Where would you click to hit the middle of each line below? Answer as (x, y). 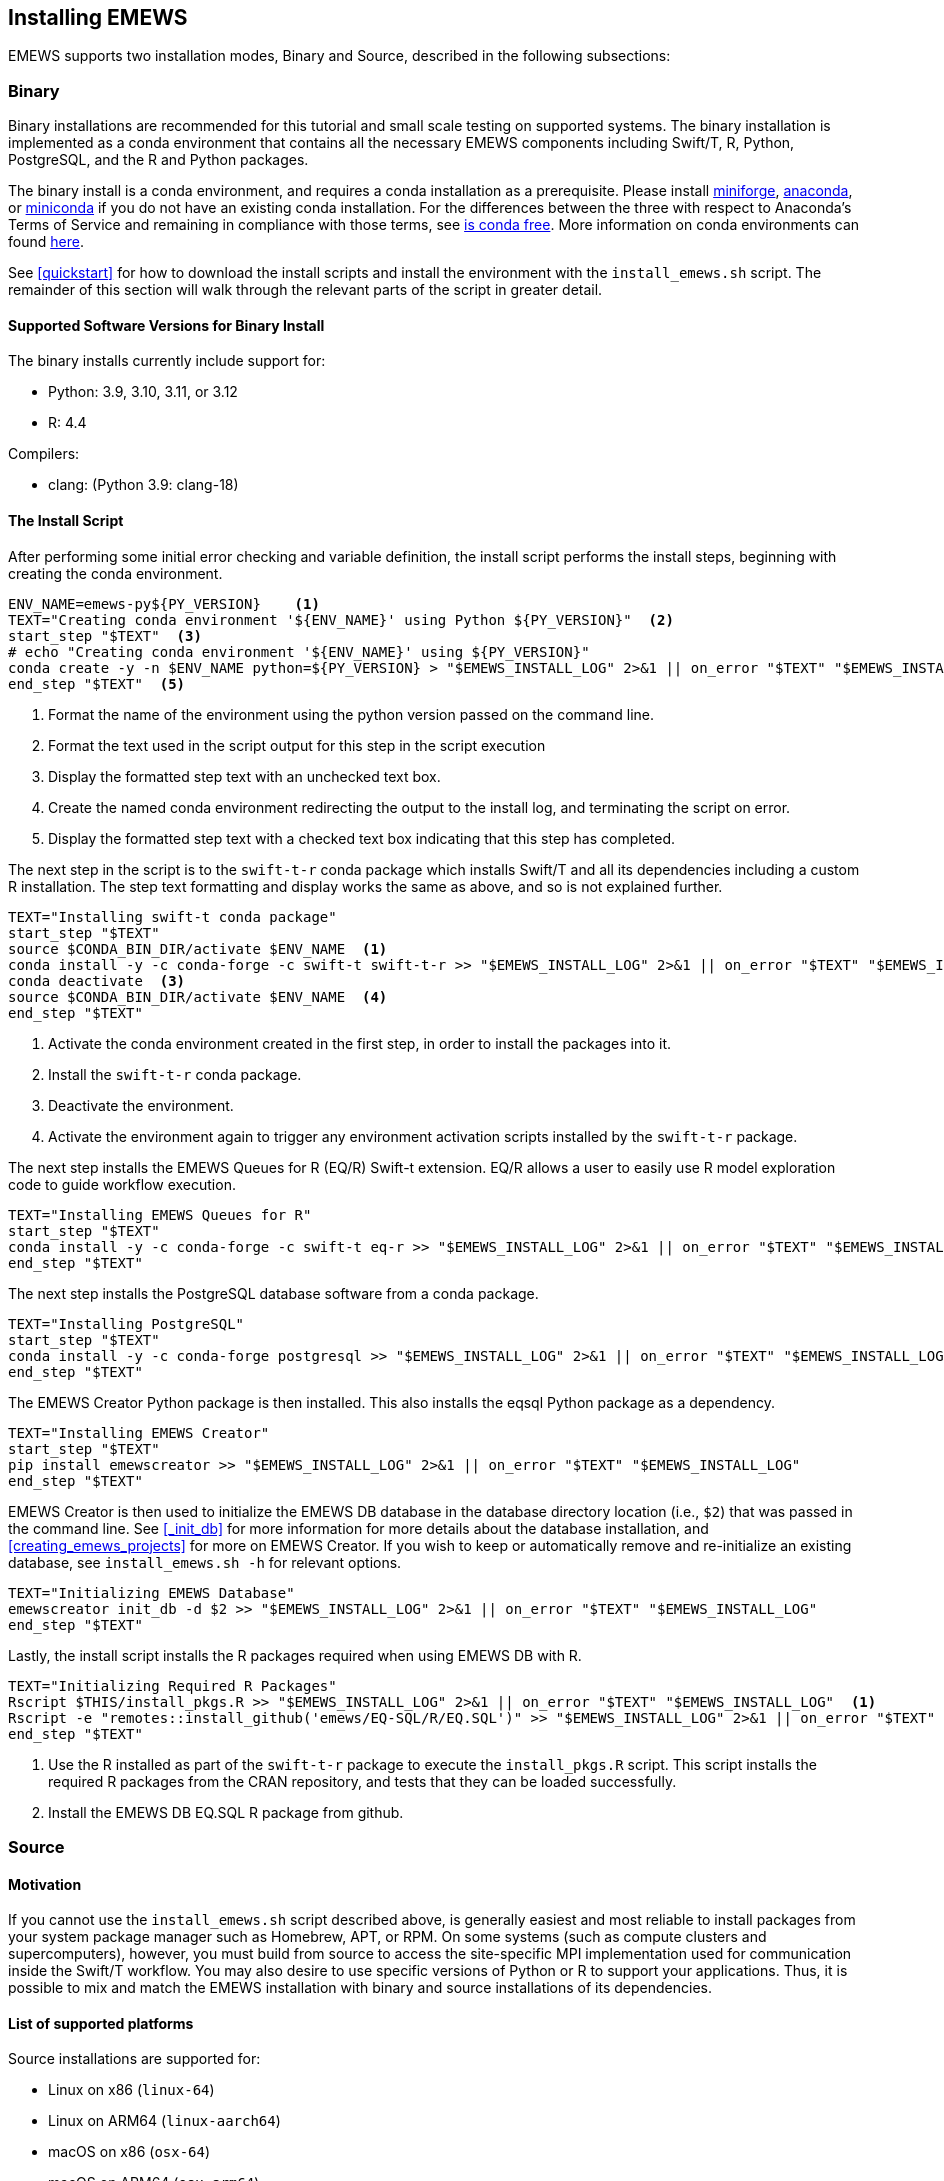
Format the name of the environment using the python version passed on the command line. (351, 714)
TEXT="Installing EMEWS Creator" (139, 1432)
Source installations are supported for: (134, 2059)
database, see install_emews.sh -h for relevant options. (205, 1562)
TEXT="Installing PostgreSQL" (126, 1323)
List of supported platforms (101, 2023)
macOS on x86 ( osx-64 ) (129, 2152)
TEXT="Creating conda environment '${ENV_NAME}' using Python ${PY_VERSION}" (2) (341, 619)
